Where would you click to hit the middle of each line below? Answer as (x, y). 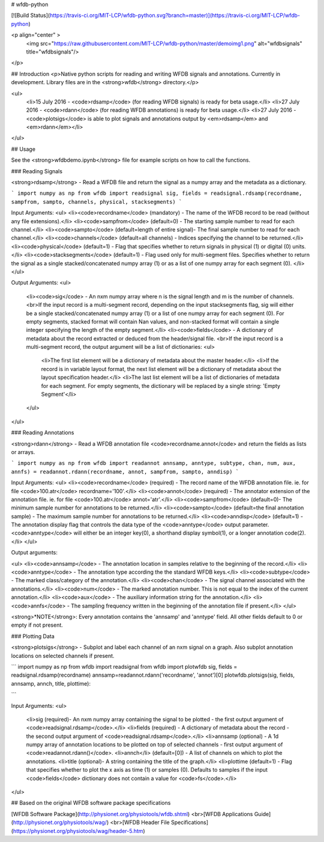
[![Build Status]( (31, 16)
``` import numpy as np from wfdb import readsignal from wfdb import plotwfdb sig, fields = (124, 666)
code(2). (295, 533)
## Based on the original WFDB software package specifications (91, 803)
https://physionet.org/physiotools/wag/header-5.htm (78, 831)
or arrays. (23, 452)
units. (299, 246)
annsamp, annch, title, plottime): (51, 683)
